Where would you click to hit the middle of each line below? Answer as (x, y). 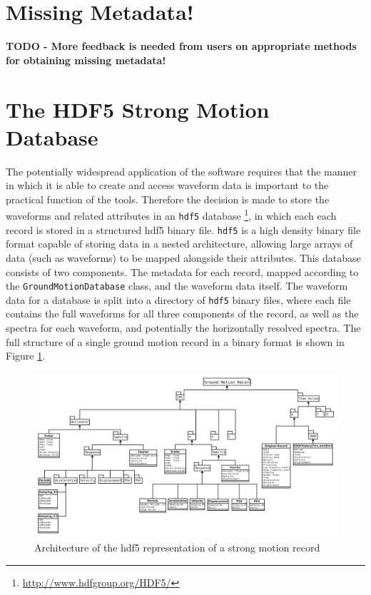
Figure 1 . (26, 356)
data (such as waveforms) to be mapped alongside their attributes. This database (183, 257)
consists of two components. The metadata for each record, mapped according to (182, 271)
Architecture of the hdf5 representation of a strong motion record (177, 548)
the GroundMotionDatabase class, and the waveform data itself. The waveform (177, 286)
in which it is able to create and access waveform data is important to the (167, 185)
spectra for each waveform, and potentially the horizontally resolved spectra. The (183, 328)
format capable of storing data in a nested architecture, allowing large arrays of (179, 244)
